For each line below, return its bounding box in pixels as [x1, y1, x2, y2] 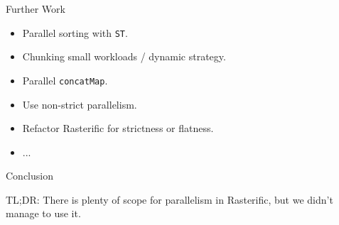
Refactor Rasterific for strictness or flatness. [22, 121, 214, 136]
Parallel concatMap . [22, 72, 108, 87]
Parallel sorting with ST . [22, 25, 128, 40]
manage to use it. [6, 206, 81, 221]
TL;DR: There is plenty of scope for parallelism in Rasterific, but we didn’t [6, 192, 333, 207]
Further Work [6, 1, 65, 16]
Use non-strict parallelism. [22, 97, 137, 111]
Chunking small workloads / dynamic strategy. [22, 49, 226, 64]
